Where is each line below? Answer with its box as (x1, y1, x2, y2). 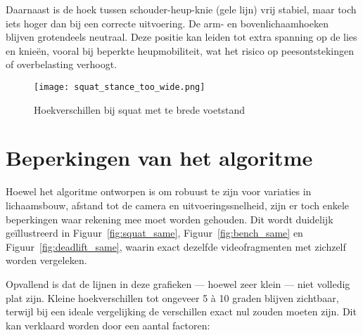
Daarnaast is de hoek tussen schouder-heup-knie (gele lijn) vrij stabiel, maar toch (6, 2, 357, 16)
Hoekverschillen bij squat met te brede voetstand (34, 102, 246, 117)
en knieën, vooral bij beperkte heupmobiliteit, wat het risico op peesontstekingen (6, 43, 355, 58)
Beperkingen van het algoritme (6, 143, 313, 172)
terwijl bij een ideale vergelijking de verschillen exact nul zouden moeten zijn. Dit (6, 304, 357, 319)
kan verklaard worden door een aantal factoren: (6, 317, 210, 332)
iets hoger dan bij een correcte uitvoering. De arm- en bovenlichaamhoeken (6, 15, 329, 30)
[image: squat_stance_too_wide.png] (34, 81, 205, 92)
